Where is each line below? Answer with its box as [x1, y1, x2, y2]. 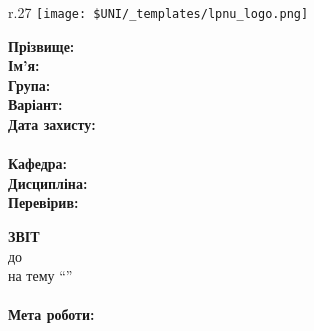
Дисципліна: [8, 172, 88, 193]
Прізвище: [8, 35, 75, 56]
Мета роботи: [8, 304, 95, 325]
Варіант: [8, 94, 63, 115]
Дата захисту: [8, 114, 96, 135]
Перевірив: [8, 192, 79, 213]
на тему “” [8, 265, 73, 286]
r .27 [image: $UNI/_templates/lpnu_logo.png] [8, 2, 309, 22]
